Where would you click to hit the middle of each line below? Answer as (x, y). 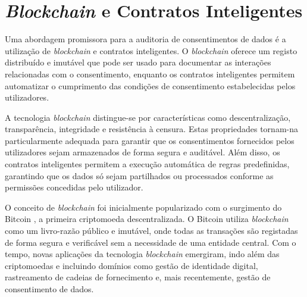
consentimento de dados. (49, 289)
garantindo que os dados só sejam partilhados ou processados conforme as (139, 175)
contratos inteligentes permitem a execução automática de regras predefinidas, (147, 164)
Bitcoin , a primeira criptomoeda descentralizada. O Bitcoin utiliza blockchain (147, 219)
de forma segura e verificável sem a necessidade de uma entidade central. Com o (151, 242)
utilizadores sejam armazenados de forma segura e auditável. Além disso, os (142, 152)
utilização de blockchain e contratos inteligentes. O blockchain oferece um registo (151, 50)
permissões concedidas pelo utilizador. (74, 187)
